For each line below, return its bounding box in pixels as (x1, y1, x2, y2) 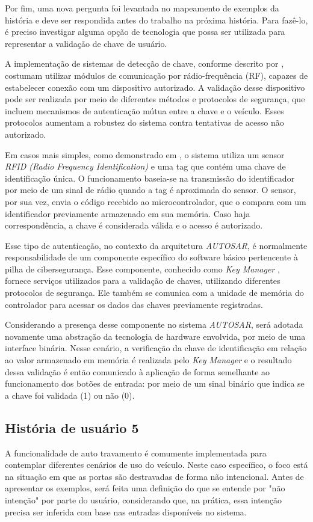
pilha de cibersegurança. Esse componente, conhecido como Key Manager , (5, 262, 280, 275)
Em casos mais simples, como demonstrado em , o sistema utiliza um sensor (5, 148, 285, 161)
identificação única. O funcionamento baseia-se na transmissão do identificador (5, 171, 295, 184)
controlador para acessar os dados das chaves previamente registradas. (5, 298, 264, 310)
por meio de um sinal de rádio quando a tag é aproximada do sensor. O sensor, (5, 183, 296, 196)
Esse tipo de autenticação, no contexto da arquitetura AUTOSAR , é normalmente (5, 239, 308, 251)
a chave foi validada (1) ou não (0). (5, 388, 135, 401)
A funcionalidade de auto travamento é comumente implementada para (5, 446, 267, 459)
